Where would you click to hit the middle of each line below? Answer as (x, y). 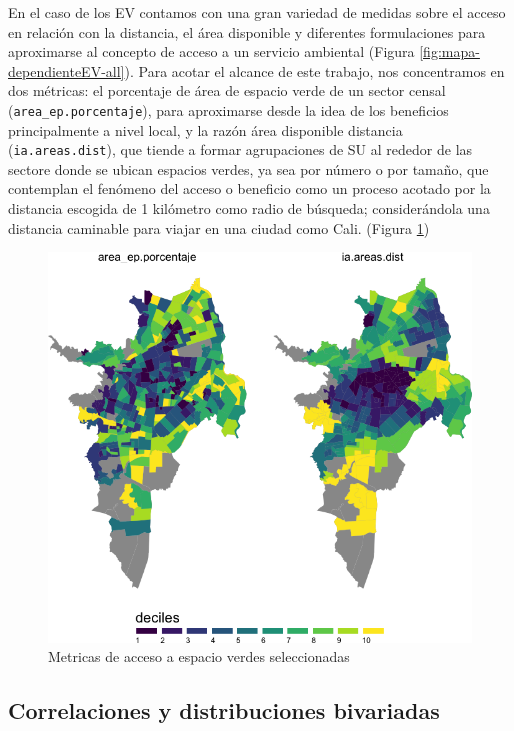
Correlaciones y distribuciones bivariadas (224, 710)
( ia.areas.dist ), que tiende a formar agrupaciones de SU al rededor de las (240, 149)
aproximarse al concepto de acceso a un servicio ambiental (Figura (211, 51)
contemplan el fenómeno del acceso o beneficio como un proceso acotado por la (249, 188)
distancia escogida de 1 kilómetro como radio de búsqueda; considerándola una (249, 208)
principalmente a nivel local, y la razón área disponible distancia (205, 129)
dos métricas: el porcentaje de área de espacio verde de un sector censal (227, 90)
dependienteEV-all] (66, 70)
